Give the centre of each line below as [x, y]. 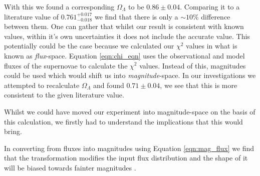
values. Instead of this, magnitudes [193, 65]
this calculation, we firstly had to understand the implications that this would [123, 121]
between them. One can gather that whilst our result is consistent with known [124, 26]
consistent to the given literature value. [64, 95]
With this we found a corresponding [59, 6]
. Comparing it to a [210, 6]
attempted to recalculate [42, 85]
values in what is [212, 46]
